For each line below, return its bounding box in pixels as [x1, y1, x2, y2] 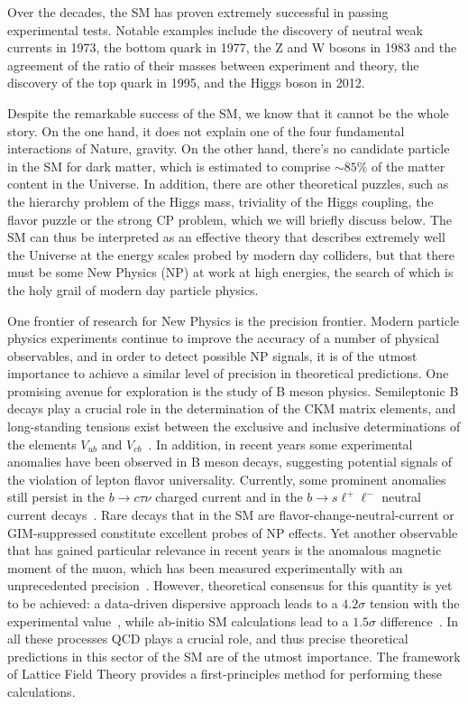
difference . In [380, 611, 459, 630]
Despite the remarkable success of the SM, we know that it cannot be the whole [7, 103, 449, 122]
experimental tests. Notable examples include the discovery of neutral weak [7, 20, 423, 39]
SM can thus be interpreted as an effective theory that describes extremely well [7, 227, 445, 246]
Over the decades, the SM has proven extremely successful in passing [7, 3, 389, 21]
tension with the [369, 594, 460, 612]
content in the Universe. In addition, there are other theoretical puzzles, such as [7, 174, 449, 193]
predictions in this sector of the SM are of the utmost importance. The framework [7, 646, 461, 665]
